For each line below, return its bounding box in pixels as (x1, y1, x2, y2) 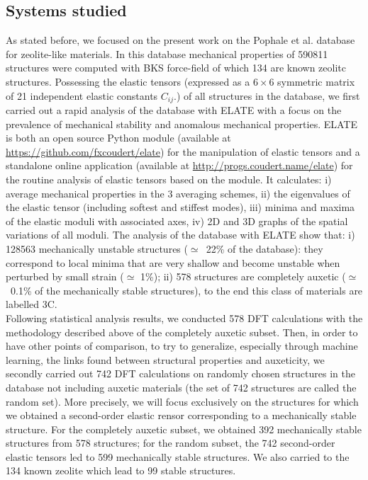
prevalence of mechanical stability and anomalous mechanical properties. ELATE (6, 116, 357, 131)
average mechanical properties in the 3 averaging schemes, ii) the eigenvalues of (6, 185, 350, 200)
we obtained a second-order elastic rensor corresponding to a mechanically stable (6, 408, 357, 423)
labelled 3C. (6, 297, 57, 312)
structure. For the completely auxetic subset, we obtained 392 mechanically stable (6, 421, 362, 436)
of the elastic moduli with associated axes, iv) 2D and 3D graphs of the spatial (6, 213, 348, 228)
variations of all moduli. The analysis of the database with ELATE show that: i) (6, 227, 355, 242)
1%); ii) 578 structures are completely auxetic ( (140, 269, 346, 284)
